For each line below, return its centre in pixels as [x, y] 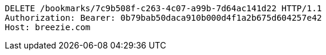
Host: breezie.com [48, 27]
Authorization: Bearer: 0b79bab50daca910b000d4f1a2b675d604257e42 [164, 18]
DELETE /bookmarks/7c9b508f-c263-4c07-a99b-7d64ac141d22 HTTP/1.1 [164, 8]
